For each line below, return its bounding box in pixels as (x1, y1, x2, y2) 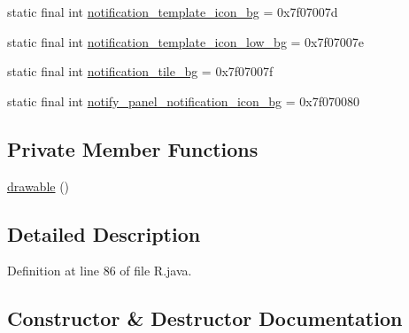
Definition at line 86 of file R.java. (7, 261, 192, 280)
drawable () (7, 176, 70, 195)
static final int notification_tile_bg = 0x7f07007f (7, 62, 274, 81)
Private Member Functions (7, 135, 259, 162)
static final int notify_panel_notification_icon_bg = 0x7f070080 (7, 91, 360, 110)
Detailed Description (7, 220, 201, 247)
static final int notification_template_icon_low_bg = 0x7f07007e (7, 32, 365, 50)
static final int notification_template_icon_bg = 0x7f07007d (7, 3, 338, 20)
